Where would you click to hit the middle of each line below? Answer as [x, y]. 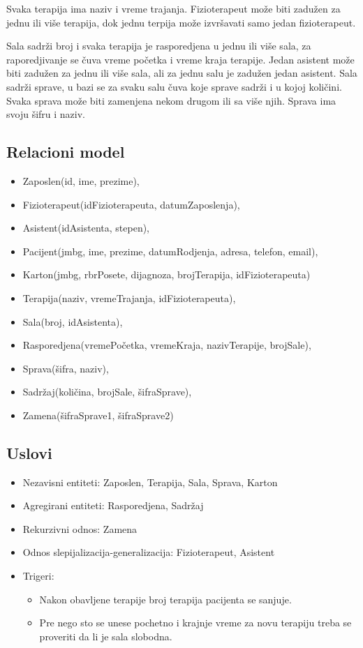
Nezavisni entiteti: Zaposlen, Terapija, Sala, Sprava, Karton [150, 482]
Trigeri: [38, 576]
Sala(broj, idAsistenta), [73, 321]
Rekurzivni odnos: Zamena [80, 528]
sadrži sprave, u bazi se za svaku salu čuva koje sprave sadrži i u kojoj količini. [174, 86]
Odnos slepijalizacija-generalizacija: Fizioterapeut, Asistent [149, 552]
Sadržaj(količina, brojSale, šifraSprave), [107, 392]
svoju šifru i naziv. [46, 114]
